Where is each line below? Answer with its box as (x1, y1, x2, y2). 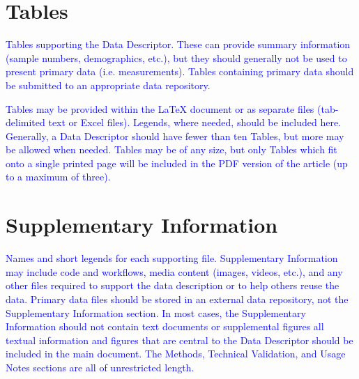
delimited (6, 115, 45, 130)
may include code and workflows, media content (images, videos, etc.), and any (6, 264, 343, 279)
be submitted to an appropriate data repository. (6, 77, 211, 92)
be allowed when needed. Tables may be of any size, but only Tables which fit (6, 142, 337, 157)
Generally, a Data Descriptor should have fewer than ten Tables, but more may (6, 128, 344, 143)
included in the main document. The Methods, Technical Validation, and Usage (6, 346, 346, 361)
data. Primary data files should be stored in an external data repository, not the (6, 291, 349, 306)
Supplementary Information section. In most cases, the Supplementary (6, 305, 306, 320)
